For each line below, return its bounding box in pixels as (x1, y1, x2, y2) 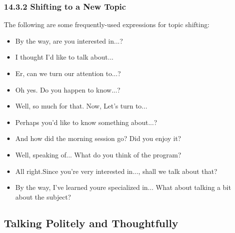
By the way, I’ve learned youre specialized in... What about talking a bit (15, 182, 231, 192)
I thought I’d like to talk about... (15, 52, 114, 62)
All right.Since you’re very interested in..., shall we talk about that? (15, 166, 218, 176)
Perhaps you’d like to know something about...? (15, 117, 157, 127)
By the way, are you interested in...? (15, 35, 123, 46)
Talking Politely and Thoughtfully (4, 215, 178, 230)
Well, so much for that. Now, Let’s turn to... (15, 101, 148, 111)
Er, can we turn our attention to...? (15, 68, 121, 78)
